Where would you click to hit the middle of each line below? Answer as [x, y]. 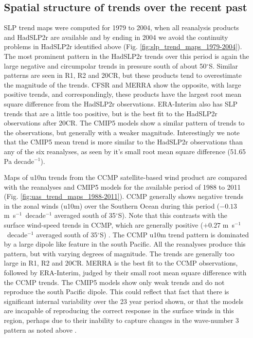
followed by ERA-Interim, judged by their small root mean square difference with [125, 273]
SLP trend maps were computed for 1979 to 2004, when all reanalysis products [122, 27]
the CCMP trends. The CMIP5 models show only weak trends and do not [114, 282]
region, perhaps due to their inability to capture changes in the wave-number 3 [121, 320]
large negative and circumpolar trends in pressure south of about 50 [105, 65]
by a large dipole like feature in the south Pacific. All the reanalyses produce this [125, 244]
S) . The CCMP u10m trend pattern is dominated [174, 234]
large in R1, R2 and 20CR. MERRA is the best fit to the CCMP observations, [121, 263]
